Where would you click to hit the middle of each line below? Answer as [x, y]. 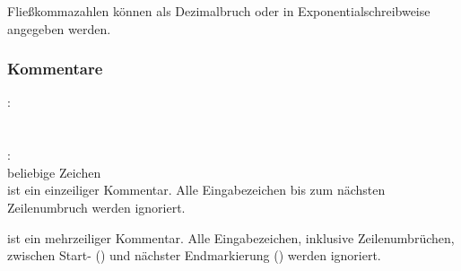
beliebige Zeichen [54, 172]
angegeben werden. [59, 28]
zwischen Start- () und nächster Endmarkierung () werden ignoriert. [194, 255]
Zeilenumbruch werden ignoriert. [96, 207]
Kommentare [55, 69]
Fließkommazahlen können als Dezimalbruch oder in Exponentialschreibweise [219, 11]
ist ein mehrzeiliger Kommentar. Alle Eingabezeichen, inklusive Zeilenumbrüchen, [231, 237]
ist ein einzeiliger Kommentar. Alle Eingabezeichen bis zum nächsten [196, 190]
